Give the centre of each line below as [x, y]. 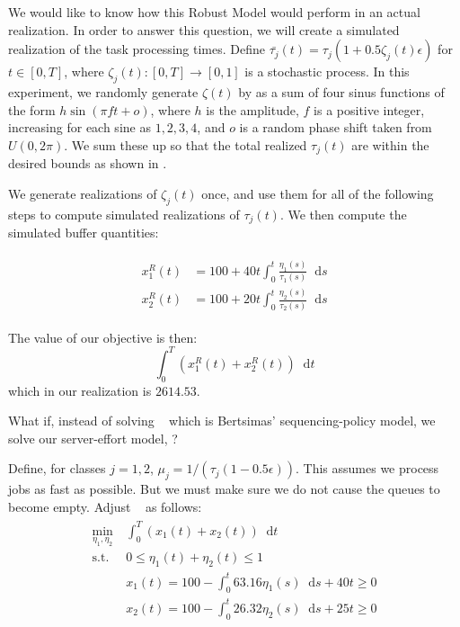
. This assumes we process [367, 468]
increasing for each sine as [80, 127]
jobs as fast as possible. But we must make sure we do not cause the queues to [224, 489]
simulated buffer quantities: [84, 233]
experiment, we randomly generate [103, 91]
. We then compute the [343, 214]
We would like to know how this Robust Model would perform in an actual [214, 12]
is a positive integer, [369, 109]
